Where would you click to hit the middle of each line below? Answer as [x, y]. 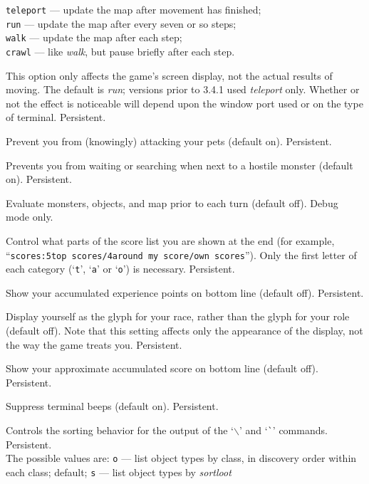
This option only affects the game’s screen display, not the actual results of [169, 75]
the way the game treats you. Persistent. [94, 344]
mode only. [30, 217]
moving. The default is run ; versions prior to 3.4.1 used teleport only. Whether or [183, 89]
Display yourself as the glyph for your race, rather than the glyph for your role [178, 316]
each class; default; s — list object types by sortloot [119, 472]
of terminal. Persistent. [56, 117]
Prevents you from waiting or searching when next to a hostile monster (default [180, 165]
